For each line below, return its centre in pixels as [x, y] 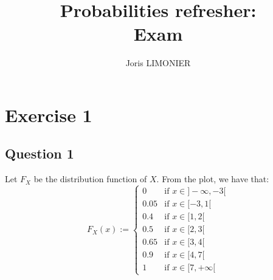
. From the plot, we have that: [213, 179]
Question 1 [40, 153]
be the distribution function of [90, 179]
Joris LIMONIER [158, 63]
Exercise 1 [49, 114]
